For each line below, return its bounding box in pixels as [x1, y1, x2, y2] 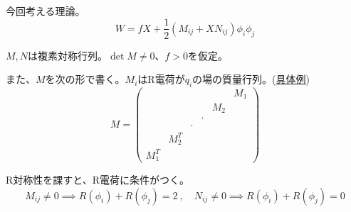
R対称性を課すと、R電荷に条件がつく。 [6, 172, 190, 187]
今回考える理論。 [6, 3, 85, 18]
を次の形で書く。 [45, 72, 125, 87]
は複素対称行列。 [28, 48, 108, 62]
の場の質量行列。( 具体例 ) [192, 72, 310, 87]
